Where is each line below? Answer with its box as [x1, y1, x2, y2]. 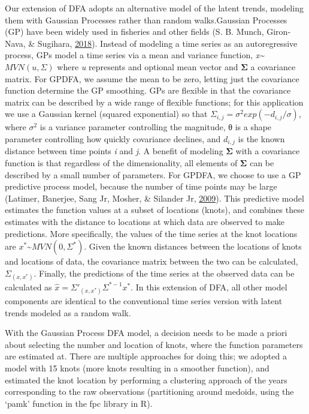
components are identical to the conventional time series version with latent [5, 295, 283, 307]
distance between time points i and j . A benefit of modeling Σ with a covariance [5, 145, 300, 157]
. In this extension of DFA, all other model [131, 280, 287, 293]
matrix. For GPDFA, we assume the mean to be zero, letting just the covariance [5, 72, 299, 85]
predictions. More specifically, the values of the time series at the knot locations [5, 227, 298, 239]
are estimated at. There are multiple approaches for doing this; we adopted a [5, 350, 287, 362]
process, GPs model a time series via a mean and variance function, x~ [5, 49, 265, 61]
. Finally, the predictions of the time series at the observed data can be [34, 266, 295, 279]
